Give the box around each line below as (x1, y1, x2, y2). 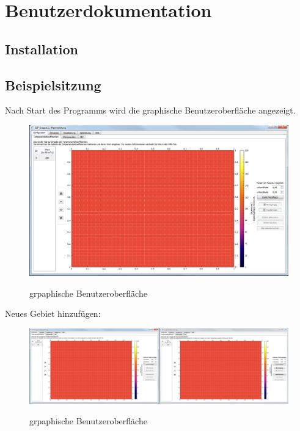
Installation (5, 39, 78, 58)
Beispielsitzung (5, 75, 101, 94)
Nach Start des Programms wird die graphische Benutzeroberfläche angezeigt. (5, 104, 296, 117)
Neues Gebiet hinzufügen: (5, 307, 101, 320)
